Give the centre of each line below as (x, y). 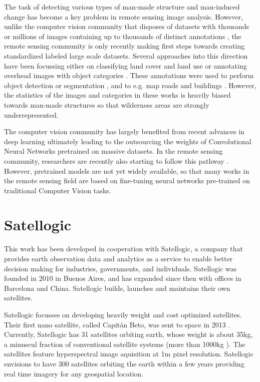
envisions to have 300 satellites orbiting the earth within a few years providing (124, 363)
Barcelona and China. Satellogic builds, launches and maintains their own (117, 288)
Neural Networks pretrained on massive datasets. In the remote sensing (113, 151)
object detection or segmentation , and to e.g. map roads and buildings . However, (130, 85)
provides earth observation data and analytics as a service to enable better (118, 258)
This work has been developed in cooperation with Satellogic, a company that (124, 249)
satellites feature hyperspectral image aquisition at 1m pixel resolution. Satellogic (129, 354)
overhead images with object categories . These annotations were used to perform (129, 75)
